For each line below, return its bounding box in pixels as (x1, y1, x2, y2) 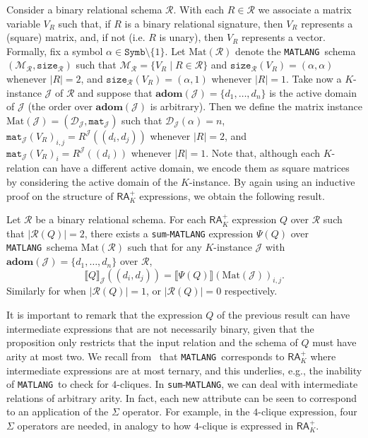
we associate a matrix (258, 2, 352, 16)
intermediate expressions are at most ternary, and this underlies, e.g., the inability (6, 362, 362, 377)
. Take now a (285, 71, 342, 86)
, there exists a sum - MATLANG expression (84, 225, 254, 240)
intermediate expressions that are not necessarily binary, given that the (6, 321, 314, 336)
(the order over (28, 99, 93, 114)
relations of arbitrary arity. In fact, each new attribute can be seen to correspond (6, 390, 357, 405)
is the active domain (269, 85, 357, 100)
